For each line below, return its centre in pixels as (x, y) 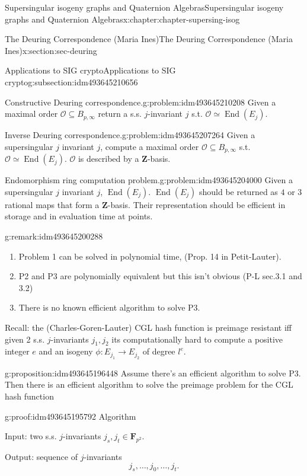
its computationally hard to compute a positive (197, 339)
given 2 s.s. (25, 339)
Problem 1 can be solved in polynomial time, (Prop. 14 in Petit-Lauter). (150, 256)
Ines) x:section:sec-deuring (51, 50)
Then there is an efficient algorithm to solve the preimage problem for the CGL (149, 384)
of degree (159, 351)
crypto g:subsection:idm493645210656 (71, 82)
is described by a (108, 159)
